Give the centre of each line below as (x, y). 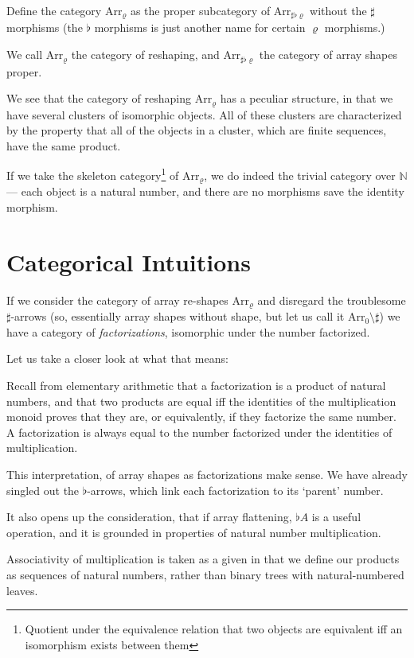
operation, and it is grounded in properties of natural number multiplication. (194, 532)
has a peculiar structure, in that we (307, 98)
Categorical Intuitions (129, 261)
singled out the (43, 490)
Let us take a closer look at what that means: (117, 358)
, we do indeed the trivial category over (300, 175)
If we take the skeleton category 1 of (93, 174)
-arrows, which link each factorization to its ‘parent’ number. (235, 490)
